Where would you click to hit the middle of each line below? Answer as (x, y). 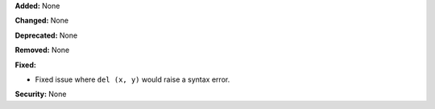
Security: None (41, 94)
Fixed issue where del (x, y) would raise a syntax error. (133, 79)
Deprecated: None (46, 35)
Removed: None (42, 50)
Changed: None (41, 21)
